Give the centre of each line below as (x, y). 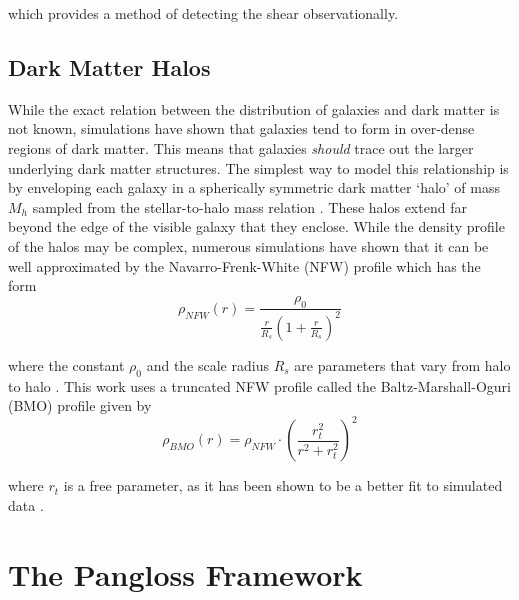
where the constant (66, 364)
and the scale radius (207, 364)
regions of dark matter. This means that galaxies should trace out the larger (241, 147)
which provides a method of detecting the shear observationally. (203, 13)
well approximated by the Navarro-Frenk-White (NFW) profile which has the (244, 265)
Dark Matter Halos (109, 66)
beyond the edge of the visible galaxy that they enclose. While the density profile (256, 226)
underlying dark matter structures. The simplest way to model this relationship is (258, 167)
